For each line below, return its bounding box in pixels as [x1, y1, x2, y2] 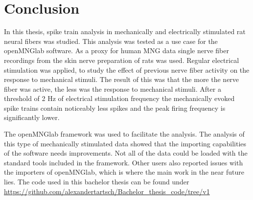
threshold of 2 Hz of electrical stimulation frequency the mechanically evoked [4, 93, 235, 103]
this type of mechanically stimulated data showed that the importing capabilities [4, 138, 247, 148]
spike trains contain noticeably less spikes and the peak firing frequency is [4, 102, 226, 113]
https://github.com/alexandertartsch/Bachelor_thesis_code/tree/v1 [4, 186, 210, 196]
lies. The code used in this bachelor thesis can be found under [4, 177, 189, 187]
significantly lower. [4, 112, 60, 122]
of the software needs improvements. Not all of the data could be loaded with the [4, 148, 248, 158]
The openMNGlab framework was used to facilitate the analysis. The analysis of [4, 129, 245, 139]
